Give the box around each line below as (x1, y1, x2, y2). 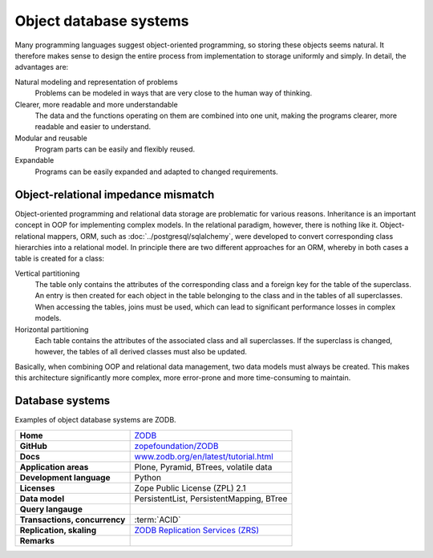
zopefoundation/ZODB (134, 440, 220, 451)
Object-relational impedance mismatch (14, 188, 215, 201)
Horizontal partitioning (14, 325, 89, 334)
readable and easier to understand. (34, 122, 152, 131)
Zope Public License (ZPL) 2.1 (134, 482, 246, 493)
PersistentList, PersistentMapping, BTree (134, 493, 288, 504)
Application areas (19, 461, 89, 472)
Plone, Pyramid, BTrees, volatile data (134, 461, 273, 472)
